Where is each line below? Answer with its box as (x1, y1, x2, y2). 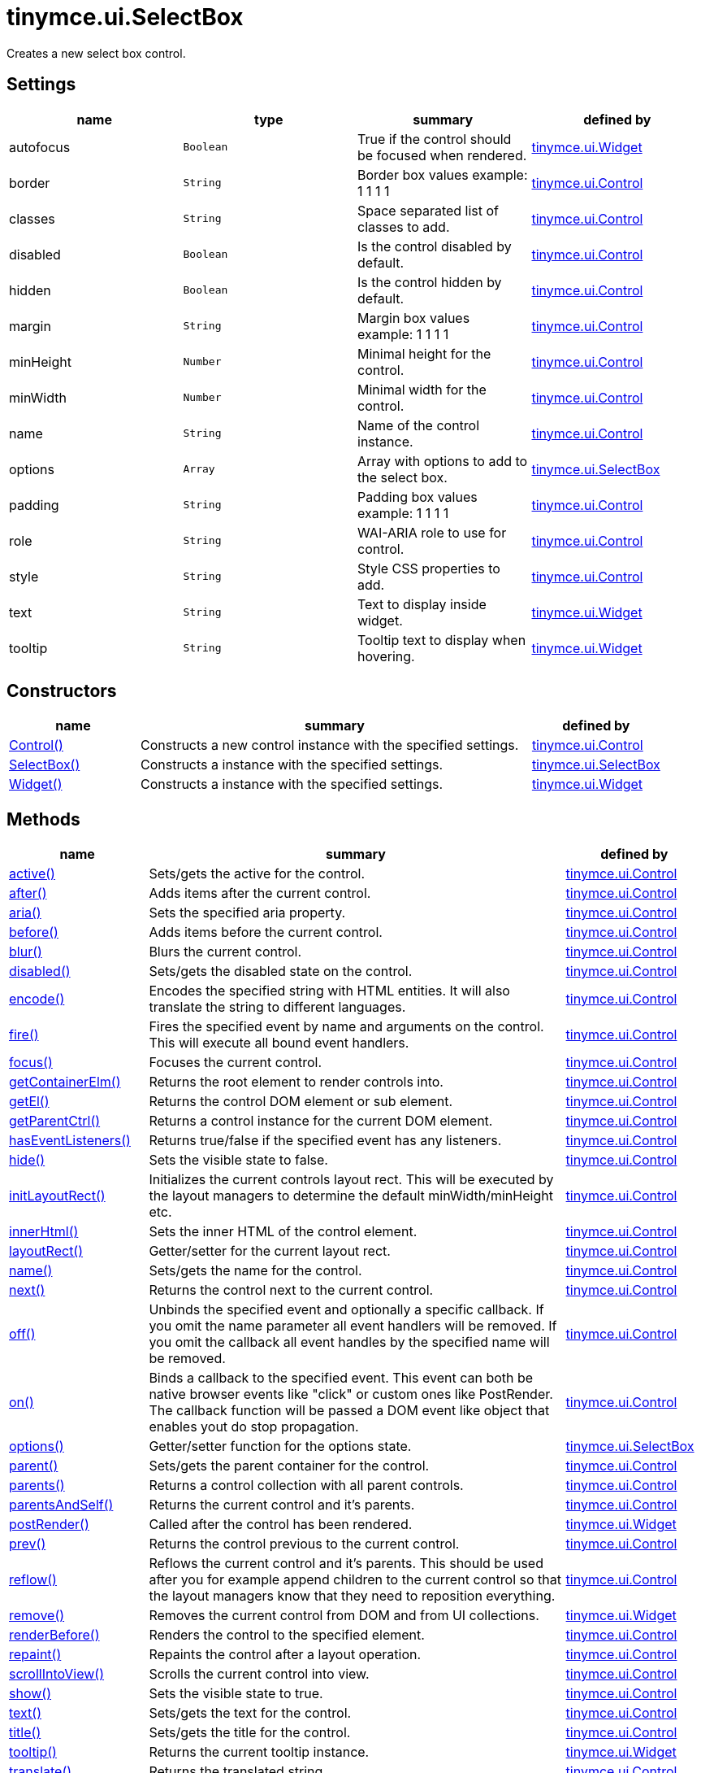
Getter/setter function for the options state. (149, 1438, 412, 1455)
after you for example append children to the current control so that (149, 1571, 561, 1588)
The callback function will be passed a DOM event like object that (149, 1402, 550, 1419)
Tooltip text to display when (357, 631, 526, 648)
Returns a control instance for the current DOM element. (149, 1113, 493, 1130)
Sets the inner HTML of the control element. (149, 1223, 418, 1240)
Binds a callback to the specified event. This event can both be (149, 1370, 534, 1387)
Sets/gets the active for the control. (149, 865, 366, 882)
